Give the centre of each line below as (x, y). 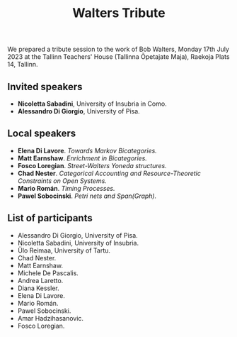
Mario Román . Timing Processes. (66, 188)
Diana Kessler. (38, 288)
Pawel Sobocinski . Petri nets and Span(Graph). (87, 196)
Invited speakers (45, 87)
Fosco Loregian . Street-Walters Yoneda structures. (92, 165)
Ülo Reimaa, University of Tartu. (64, 250)
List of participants (50, 218)
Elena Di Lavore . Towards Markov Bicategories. (87, 150)
